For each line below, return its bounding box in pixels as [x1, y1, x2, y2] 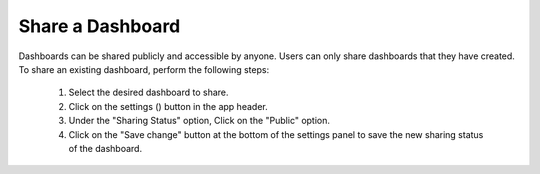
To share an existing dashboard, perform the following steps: [18, 63, 270, 75]
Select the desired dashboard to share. [68, 86, 229, 99]
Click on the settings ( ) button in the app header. [68, 100, 269, 112]
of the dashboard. [68, 142, 143, 154]
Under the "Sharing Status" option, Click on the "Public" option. [68, 115, 330, 127]
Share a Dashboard [18, 15, 181, 37]
